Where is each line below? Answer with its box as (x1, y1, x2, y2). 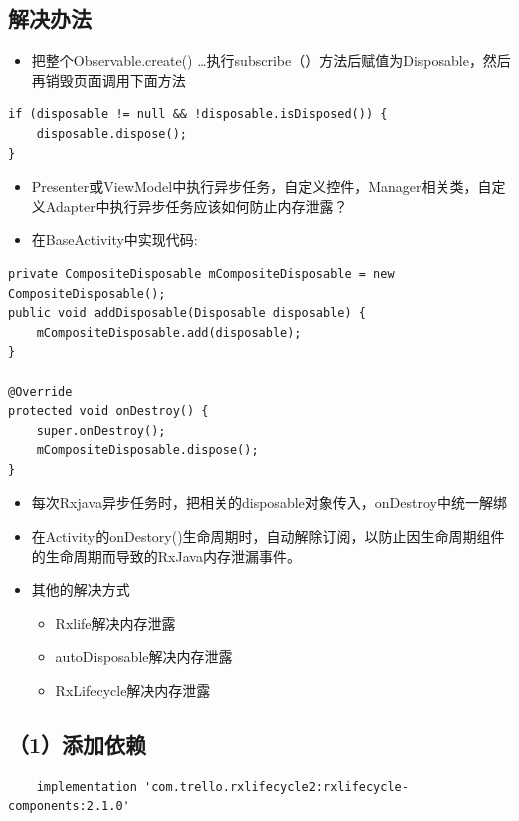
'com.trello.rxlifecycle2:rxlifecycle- (144, 779, 409, 794)
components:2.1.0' (8, 799, 130, 814)
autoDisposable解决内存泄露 (55, 646, 233, 667)
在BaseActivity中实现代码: (31, 229, 198, 250)
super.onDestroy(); (36, 423, 166, 438)
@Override (8, 384, 73, 399)
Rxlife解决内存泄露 (55, 612, 176, 633)
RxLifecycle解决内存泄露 (55, 680, 211, 701)
